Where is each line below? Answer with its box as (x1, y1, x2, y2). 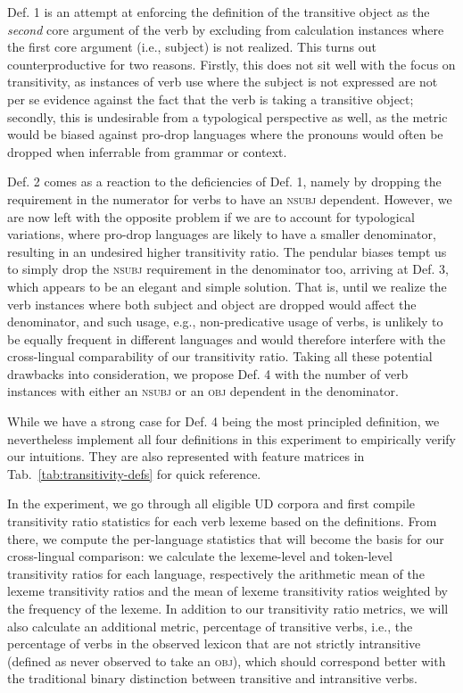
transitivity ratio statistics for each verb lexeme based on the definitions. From (7, 512, 437, 531)
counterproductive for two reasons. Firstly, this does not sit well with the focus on (7, 54, 456, 73)
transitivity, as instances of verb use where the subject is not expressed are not (7, 72, 438, 91)
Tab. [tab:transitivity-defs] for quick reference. (7, 464, 261, 483)
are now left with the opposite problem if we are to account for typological (7, 207, 415, 226)
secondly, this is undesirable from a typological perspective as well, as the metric (7, 107, 448, 126)
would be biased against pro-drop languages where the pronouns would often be (7, 125, 443, 144)
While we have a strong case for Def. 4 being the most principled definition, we (7, 412, 440, 431)
